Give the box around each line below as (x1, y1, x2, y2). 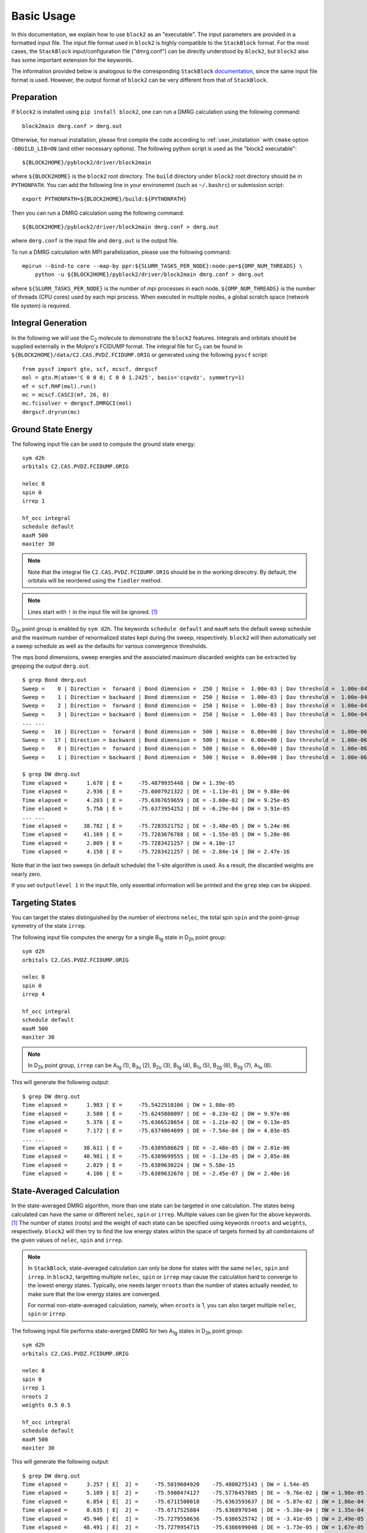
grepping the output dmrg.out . (11, 662, 91, 670)
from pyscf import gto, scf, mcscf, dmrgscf (22, 365, 158, 372)
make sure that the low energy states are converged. (28, 1290, 161, 1298)
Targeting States (11, 897, 76, 908)
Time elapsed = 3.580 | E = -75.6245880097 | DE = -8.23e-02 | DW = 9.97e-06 (22, 1110, 290, 1117)
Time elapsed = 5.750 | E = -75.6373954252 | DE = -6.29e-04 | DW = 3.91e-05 (22, 805, 290, 812)
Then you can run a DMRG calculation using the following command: (11, 209, 185, 216)
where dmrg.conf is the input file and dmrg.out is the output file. (11, 237, 179, 245)
